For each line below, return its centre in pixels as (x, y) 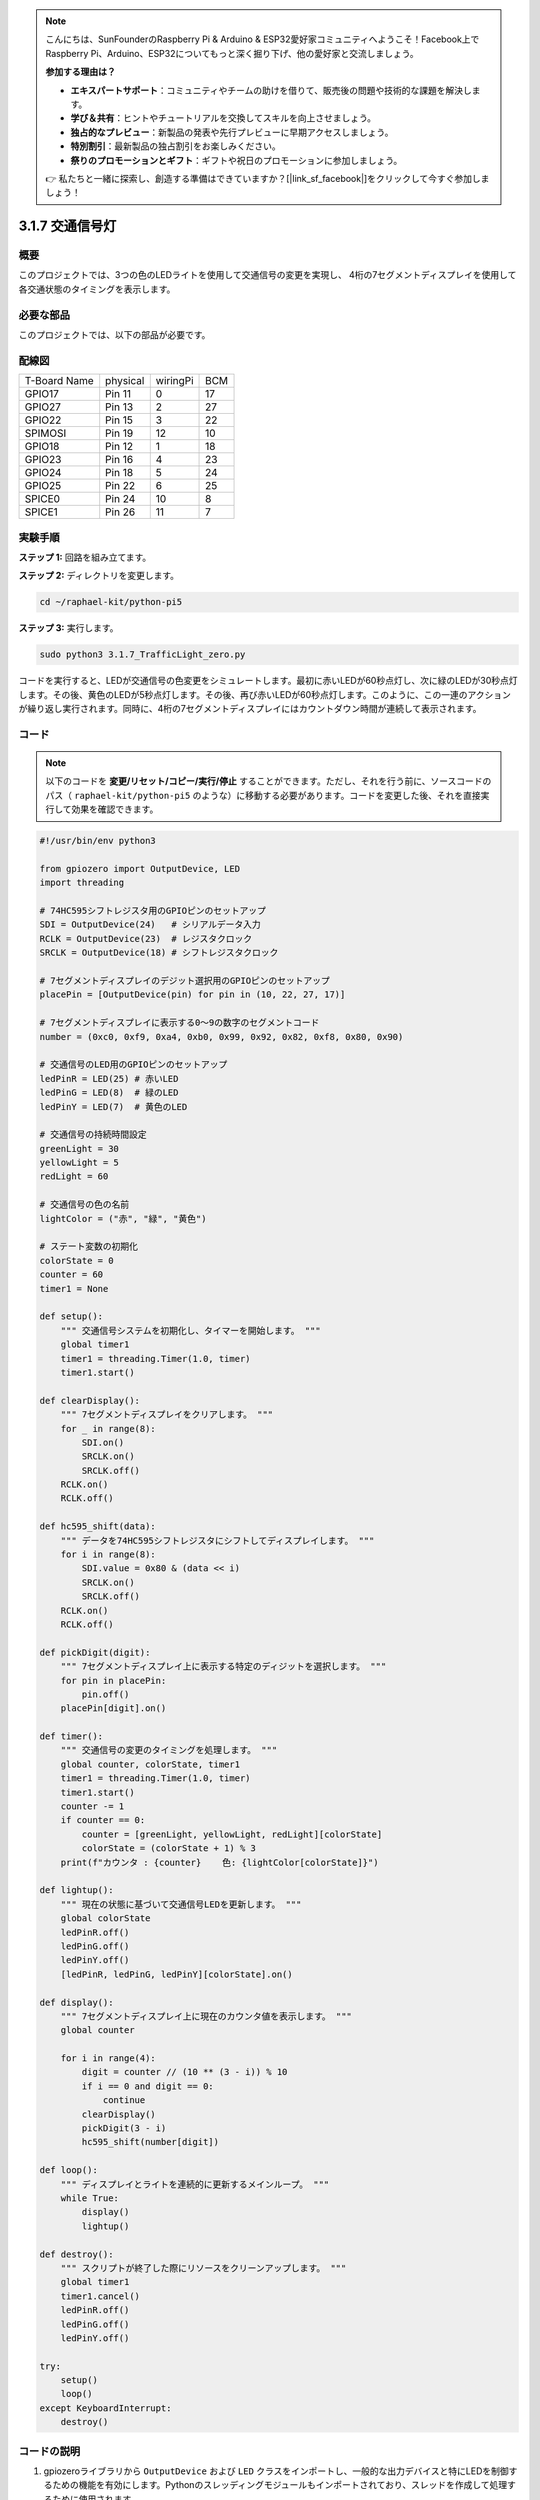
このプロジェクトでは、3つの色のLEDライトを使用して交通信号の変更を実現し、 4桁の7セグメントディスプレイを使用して (267, 275)
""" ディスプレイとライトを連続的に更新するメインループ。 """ (195, 2184)
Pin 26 (120, 512)
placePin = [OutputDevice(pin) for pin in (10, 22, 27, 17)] (192, 994)
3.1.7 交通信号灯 (67, 226)
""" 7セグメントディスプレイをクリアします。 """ (167, 1414)
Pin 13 (119, 407)
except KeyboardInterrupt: (105, 2408)
